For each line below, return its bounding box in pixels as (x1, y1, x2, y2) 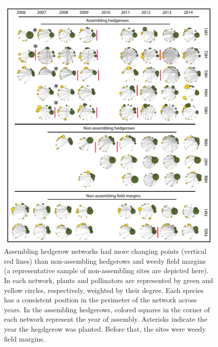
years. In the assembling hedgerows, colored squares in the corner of (4, 304, 210, 314)
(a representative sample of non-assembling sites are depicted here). (4, 265, 209, 276)
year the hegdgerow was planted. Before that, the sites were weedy (4, 323, 206, 334)
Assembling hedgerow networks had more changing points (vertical (4, 246, 207, 256)
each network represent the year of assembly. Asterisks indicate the (4, 314, 208, 324)
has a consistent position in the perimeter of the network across (4, 294, 197, 305)
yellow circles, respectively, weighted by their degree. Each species (4, 285, 204, 295)
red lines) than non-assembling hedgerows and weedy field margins (4, 255, 206, 266)
